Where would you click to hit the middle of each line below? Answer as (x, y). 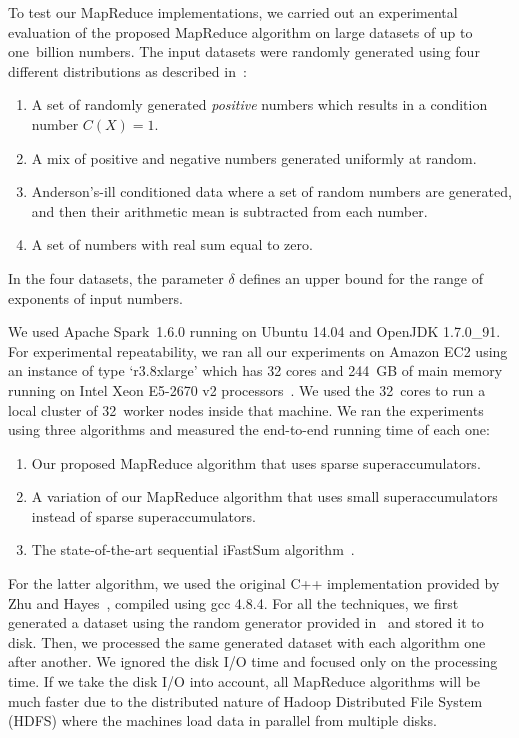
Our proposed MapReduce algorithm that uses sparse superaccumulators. (256, 462)
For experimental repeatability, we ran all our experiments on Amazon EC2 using (258, 350)
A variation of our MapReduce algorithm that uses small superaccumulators (264, 496)
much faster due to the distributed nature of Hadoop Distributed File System (245, 700)
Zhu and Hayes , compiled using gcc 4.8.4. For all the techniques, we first (233, 602)
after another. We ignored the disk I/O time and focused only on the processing (253, 661)
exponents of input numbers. (95, 297)
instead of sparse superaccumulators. (143, 515)
